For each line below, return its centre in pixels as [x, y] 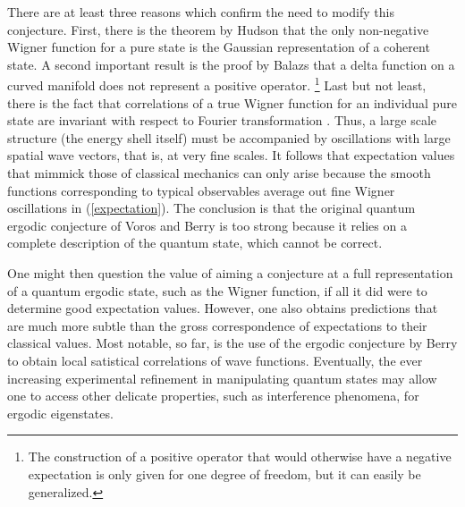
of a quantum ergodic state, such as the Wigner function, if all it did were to [217, 290]
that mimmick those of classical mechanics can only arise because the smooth [219, 173]
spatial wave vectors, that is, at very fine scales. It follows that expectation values [231, 155]
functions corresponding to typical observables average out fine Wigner [201, 190]
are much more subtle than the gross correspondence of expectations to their [217, 325]
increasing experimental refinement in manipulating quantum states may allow [222, 378]
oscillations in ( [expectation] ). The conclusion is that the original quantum [211, 208]
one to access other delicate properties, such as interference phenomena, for [213, 396]
